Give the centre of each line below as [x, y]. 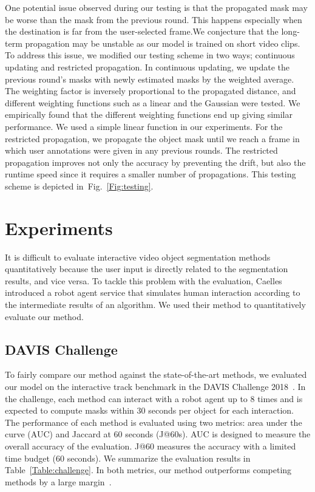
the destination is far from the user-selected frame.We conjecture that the [142, 31]
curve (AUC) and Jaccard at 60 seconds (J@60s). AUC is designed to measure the [158, 434]
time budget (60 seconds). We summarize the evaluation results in [128, 458]
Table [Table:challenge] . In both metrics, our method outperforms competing [148, 470]
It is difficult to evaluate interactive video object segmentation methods [138, 257]
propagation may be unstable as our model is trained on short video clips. [163, 43]
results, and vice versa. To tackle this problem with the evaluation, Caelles [144, 280]
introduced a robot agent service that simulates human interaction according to [153, 292]
